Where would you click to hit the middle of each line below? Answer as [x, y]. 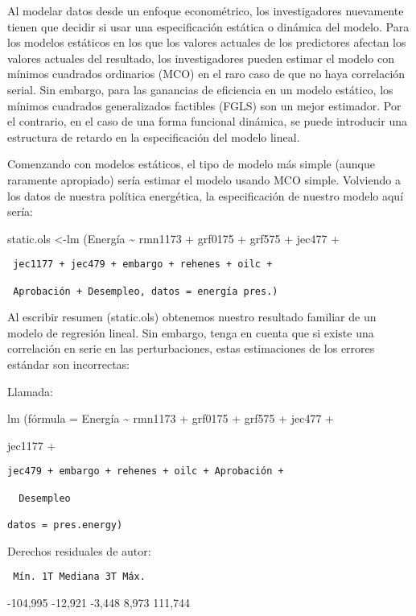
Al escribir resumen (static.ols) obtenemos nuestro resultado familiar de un [192, 317]
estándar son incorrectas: [69, 364]
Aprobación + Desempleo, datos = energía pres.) [146, 291]
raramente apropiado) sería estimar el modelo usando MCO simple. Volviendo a [204, 179]
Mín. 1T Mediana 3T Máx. [79, 577]
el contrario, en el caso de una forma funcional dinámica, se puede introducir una [207, 121]
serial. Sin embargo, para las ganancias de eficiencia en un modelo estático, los [200, 89]
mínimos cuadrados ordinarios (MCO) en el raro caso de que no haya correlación [206, 74]
